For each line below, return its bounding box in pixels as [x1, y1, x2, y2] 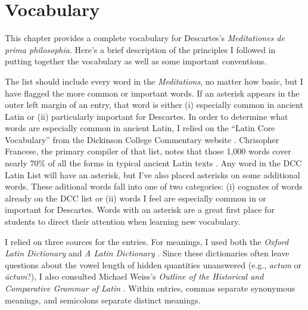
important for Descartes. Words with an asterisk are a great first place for [5, 203, 275, 216]
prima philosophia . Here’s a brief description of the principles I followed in [5, 43, 276, 55]
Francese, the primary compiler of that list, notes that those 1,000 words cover [5, 145, 291, 157]
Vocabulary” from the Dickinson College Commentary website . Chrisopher [5, 133, 279, 145]
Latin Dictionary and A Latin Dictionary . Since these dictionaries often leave [5, 247, 290, 259]
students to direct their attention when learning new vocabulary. [5, 215, 241, 228]
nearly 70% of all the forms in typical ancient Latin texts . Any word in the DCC [5, 157, 302, 169]
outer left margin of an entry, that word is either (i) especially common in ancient [5, 98, 303, 111]
